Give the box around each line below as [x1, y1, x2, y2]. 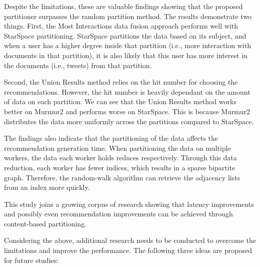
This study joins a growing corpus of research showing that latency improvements [4, 198, 254, 209]
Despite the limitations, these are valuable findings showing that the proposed [4, 1, 243, 11]
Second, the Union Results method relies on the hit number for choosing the [4, 77, 238, 87]
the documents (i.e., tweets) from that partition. [4, 60, 152, 70]
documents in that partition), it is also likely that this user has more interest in [4, 50, 247, 60]
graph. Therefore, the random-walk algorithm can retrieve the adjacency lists [4, 172, 240, 182]
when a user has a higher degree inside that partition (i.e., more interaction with [4, 40, 251, 51]
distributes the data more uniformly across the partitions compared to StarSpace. [4, 116, 254, 126]
